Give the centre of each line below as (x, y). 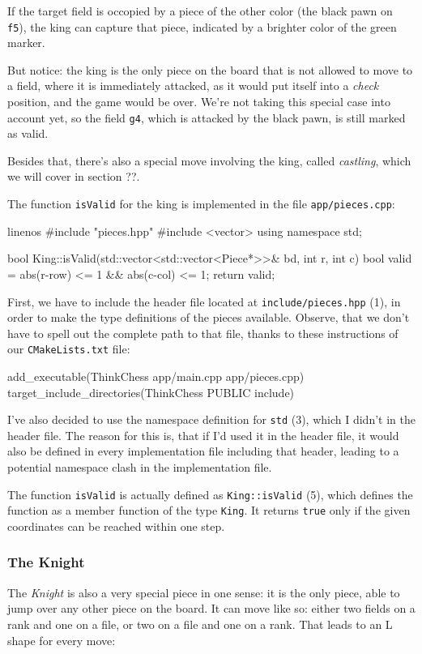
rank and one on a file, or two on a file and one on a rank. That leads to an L (200, 624)
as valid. (28, 133)
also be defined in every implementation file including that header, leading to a (203, 451)
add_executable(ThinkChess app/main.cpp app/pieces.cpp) (156, 376)
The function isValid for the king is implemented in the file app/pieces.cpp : (201, 204)
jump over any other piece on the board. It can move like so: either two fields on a (211, 608)
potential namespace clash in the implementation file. (140, 467)
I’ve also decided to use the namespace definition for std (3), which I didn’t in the (211, 419)
